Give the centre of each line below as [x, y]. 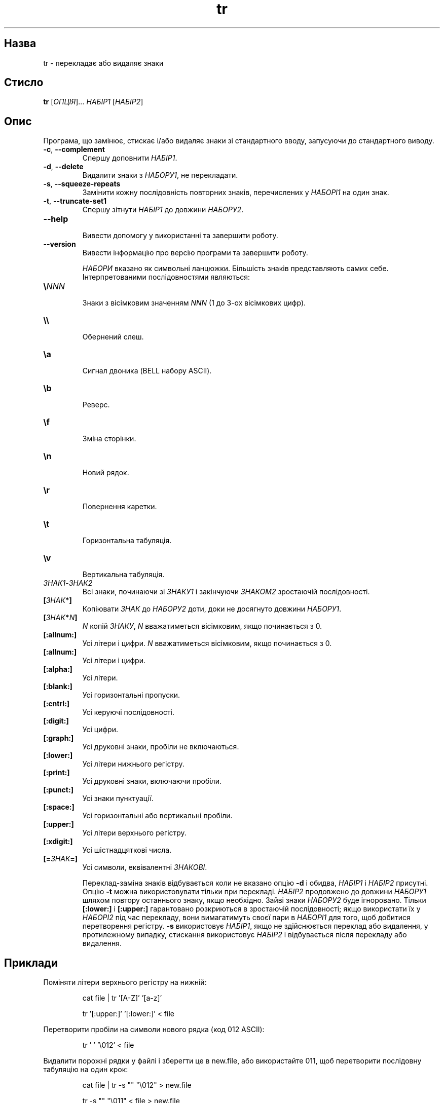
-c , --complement [74, 149]
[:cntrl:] [57, 704]
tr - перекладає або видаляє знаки [103, 63]
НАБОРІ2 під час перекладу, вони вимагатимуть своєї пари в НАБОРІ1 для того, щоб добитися [246, 918]
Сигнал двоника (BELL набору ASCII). [147, 371]
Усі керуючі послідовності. [128, 712]
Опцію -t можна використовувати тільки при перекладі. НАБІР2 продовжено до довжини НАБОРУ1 [254, 892]
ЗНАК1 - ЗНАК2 [68, 583]
